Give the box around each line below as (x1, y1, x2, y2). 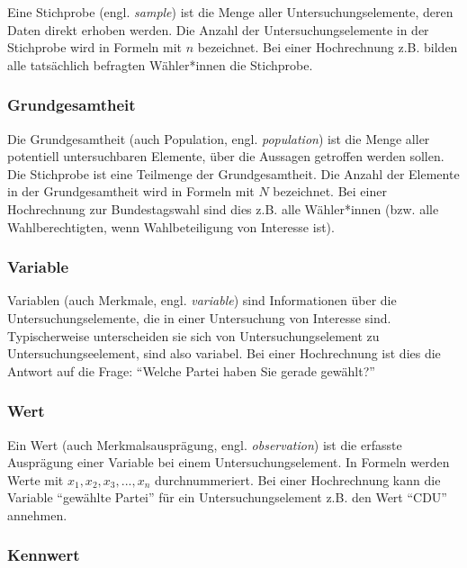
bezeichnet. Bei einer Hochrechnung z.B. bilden (197, 38, 458, 57)
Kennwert (7, 544, 80, 566)
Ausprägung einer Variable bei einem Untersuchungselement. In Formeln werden (7, 453, 450, 472)
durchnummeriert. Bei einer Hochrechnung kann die (155, 470, 441, 489)
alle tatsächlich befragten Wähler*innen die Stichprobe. (7, 55, 313, 74)
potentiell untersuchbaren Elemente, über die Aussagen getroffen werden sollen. (7, 147, 445, 166)
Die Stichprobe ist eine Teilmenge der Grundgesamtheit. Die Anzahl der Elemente (7, 164, 460, 183)
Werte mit (7, 470, 64, 489)
